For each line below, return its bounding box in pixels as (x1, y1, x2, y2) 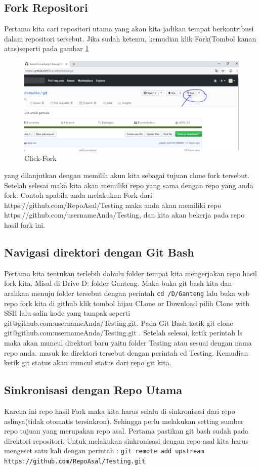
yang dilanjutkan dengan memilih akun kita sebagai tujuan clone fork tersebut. (4, 170, 250, 181)
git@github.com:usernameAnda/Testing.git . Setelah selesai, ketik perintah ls (4, 327, 243, 338)
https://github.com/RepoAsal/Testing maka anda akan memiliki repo (4, 199, 222, 210)
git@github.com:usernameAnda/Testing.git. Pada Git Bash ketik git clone (4, 317, 233, 328)
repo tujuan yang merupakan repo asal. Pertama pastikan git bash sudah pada (4, 425, 248, 436)
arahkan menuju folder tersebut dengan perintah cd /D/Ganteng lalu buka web (4, 288, 250, 298)
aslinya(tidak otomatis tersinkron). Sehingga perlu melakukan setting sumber (4, 415, 244, 426)
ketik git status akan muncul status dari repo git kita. (4, 357, 171, 368)
